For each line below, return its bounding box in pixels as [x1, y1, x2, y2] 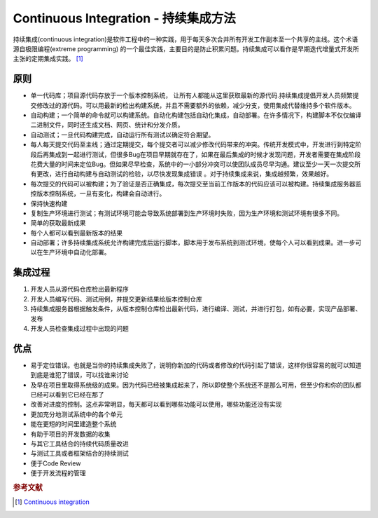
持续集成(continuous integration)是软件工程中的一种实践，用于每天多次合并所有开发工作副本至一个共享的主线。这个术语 [13, 35, 358, 43]
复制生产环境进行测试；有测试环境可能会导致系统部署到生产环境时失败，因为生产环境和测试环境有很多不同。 [30, 209, 343, 217]
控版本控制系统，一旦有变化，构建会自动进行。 [30, 189, 166, 198]
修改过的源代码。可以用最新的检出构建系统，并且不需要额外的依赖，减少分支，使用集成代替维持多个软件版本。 [36, 101, 356, 109]
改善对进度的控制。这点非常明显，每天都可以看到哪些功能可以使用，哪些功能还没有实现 [30, 400, 282, 409]
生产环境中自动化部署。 [42, 248, 111, 257]
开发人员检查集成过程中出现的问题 [30, 324, 129, 332]
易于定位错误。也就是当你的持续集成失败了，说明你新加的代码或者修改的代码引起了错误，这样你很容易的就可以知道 [30, 361, 362, 369]
